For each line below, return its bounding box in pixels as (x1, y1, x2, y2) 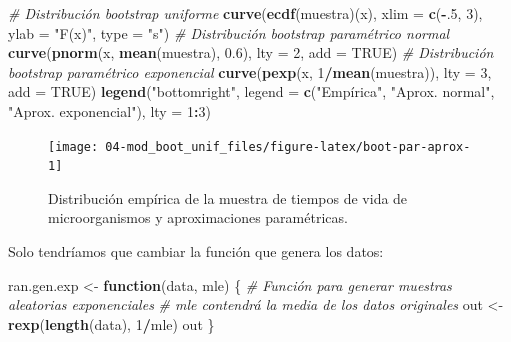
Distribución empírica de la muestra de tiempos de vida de (48, 187, 408, 208)
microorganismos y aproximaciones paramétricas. (48, 207, 348, 228)
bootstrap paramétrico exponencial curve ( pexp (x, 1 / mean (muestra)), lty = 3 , (8, 61, 492, 82)
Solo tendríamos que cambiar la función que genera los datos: (8, 241, 384, 262)
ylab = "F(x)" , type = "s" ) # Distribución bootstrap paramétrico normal (8, 22, 450, 43)
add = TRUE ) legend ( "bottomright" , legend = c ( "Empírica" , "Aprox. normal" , (8, 81, 495, 102)
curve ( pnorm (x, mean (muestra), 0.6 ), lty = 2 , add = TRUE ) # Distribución (8, 42, 494, 63)
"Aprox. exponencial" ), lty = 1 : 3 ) (8, 100, 211, 121)
